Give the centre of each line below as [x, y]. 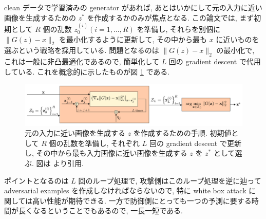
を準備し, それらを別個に [179, 29]
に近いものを [237, 39]
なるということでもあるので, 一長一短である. [108, 211]
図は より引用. [60, 163]
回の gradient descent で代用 [215, 61]
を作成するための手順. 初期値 [182, 133]
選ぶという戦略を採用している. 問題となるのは [82, 50]
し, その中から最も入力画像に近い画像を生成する [106, 153]
